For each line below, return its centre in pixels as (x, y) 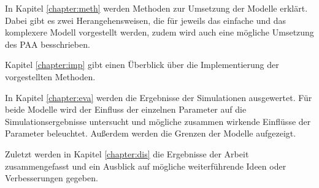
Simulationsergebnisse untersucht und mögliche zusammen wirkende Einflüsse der (158, 121)
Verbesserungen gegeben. (52, 178)
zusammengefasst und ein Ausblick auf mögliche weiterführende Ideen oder (146, 166)
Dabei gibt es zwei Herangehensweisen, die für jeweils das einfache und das (146, 20)
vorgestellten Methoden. (50, 76)
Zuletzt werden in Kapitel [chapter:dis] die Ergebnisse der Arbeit (127, 153)
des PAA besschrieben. (48, 44)
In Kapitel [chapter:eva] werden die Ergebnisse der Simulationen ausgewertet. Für (159, 97)
